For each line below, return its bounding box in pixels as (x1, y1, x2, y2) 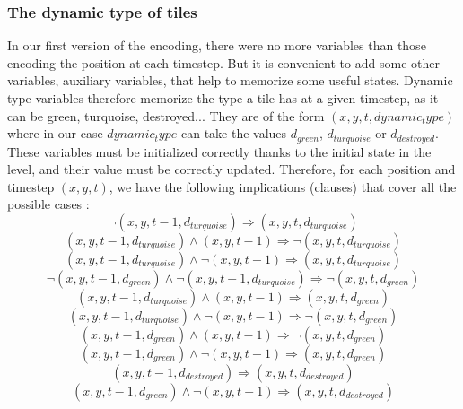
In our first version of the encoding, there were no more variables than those (7, 36, 426, 55)
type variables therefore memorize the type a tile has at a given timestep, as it (7, 89, 439, 107)
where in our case (7, 124, 103, 143)
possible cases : (7, 195, 90, 213)
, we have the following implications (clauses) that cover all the (109, 177, 457, 196)
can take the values (180, 124, 287, 143)
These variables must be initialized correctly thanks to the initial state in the (7, 142, 432, 161)
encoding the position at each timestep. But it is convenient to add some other (7, 53, 440, 72)
